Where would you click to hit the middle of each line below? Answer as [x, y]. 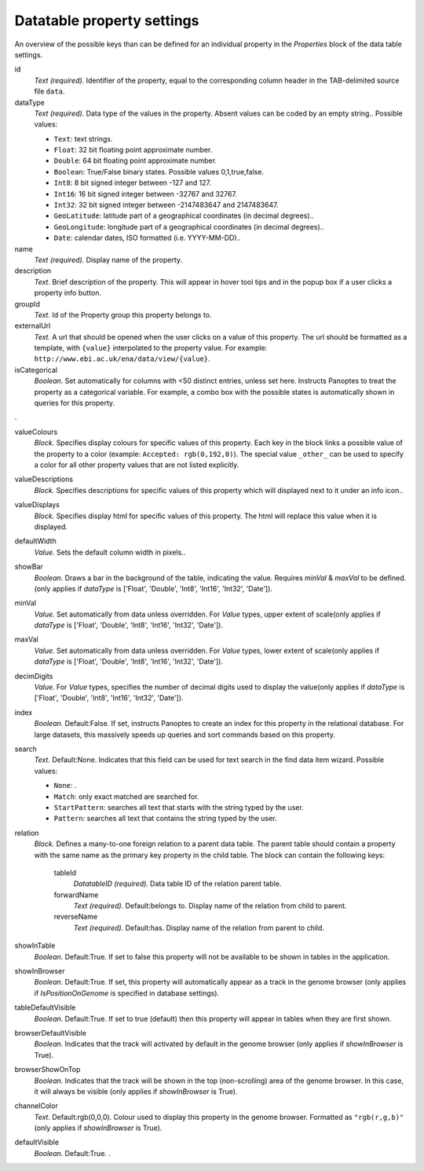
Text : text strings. [83, 138]
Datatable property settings [107, 20]
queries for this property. [75, 403]
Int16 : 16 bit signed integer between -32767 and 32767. [145, 193]
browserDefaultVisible [50, 1033]
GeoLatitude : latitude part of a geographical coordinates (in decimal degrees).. [184, 215]
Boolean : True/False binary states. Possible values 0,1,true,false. [159, 171]
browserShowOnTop [48, 1070]
